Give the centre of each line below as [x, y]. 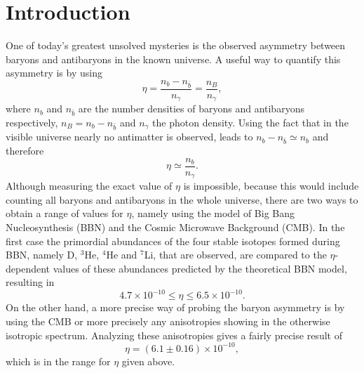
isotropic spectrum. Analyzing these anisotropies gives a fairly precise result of [174, 335]
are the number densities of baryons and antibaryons [191, 109]
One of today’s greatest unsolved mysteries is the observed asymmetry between [176, 45]
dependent [28, 268]
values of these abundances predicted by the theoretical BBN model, [200, 268]
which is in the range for [58, 361]
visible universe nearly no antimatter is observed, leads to [129, 137]
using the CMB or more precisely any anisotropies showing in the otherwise [168, 321]
